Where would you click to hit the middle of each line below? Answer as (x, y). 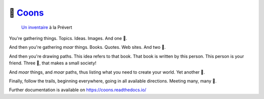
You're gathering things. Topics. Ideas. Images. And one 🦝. (68, 38)
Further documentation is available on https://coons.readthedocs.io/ (78, 90)
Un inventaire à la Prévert (47, 27)
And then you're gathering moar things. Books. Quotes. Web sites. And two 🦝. (88, 47)
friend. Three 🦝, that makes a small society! (53, 63)
